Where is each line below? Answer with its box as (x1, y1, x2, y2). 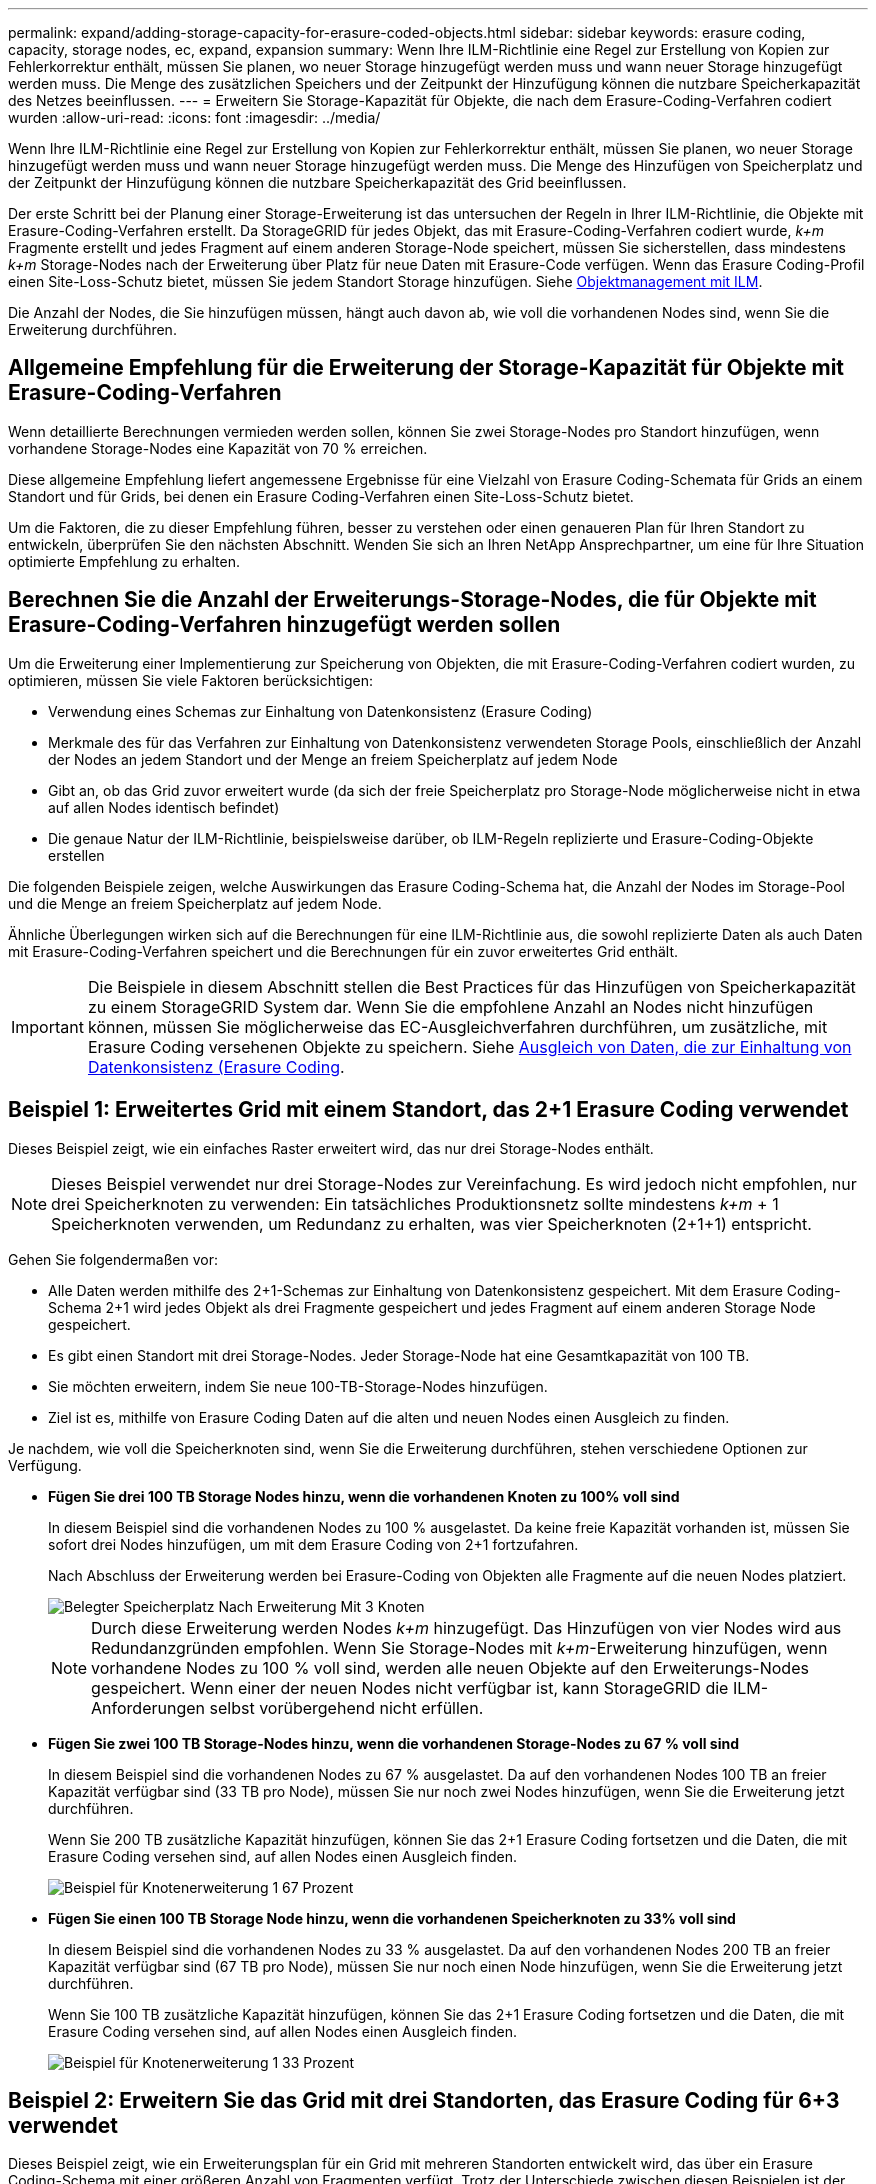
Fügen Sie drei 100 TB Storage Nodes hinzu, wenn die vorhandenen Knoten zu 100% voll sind (48, 1487, 680, 1505)
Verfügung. (8, 1456, 82, 1474)
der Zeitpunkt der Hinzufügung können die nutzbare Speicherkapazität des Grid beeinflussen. (8, 174, 627, 191)
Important (11, 1016, 84, 1037)
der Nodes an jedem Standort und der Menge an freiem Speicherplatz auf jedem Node (48, 750, 618, 768)
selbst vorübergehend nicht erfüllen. (209, 1697, 484, 1718)
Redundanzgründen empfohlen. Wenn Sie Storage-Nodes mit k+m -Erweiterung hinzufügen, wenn (91, 1637, 828, 1658)
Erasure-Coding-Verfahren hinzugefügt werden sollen (8, 612, 561, 638)
